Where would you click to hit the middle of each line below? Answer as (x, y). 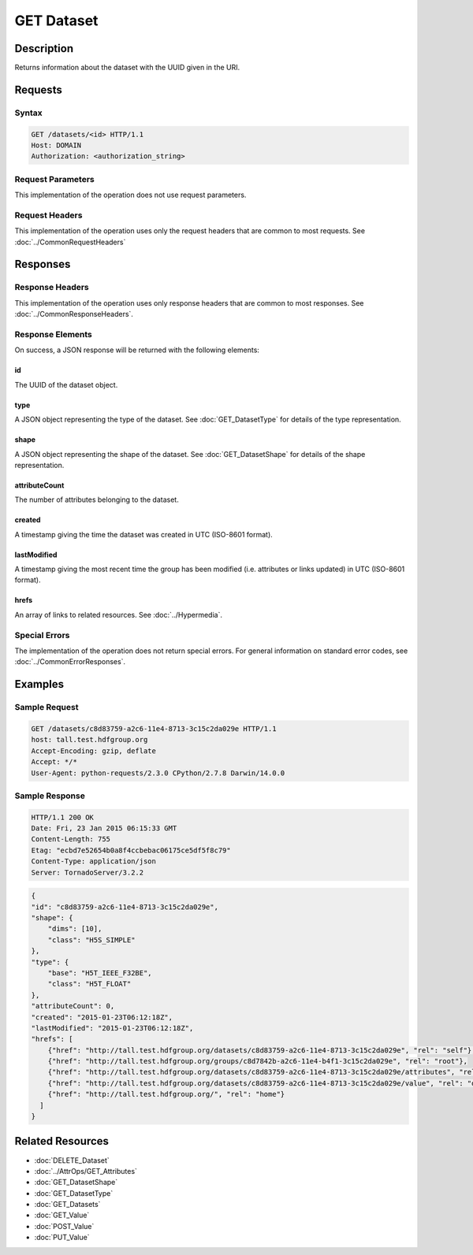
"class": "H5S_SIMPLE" (91, 940)
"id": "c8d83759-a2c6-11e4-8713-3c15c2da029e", (125, 907)
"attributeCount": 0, (73, 1006)
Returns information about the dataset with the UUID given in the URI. (127, 68)
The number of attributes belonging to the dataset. (97, 499)
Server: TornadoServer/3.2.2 (88, 872)
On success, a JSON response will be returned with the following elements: (137, 350)
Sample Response (50, 796)
